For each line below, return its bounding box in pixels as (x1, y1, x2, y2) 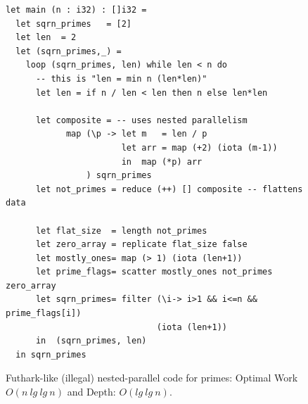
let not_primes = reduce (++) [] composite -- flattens (35, 184, 303, 194)
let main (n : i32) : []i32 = (6, 5, 147, 15)
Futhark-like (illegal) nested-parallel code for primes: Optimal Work (6, 370, 298, 385)
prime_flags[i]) (6, 308, 82, 319)
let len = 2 (15, 32, 77, 43)
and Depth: (67, 384, 116, 399)
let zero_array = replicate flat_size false (35, 239, 248, 250)
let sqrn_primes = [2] (15, 18, 131, 29)
